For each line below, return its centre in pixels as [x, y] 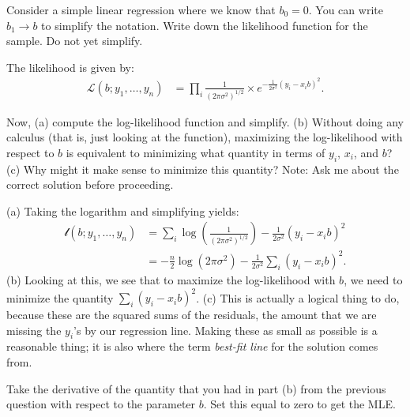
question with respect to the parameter [101, 404]
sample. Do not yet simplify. [75, 41]
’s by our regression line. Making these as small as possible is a [226, 330]
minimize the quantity [60, 297]
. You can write [346, 9]
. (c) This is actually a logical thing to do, [298, 297]
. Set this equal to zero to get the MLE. [299, 404]
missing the [34, 330]
